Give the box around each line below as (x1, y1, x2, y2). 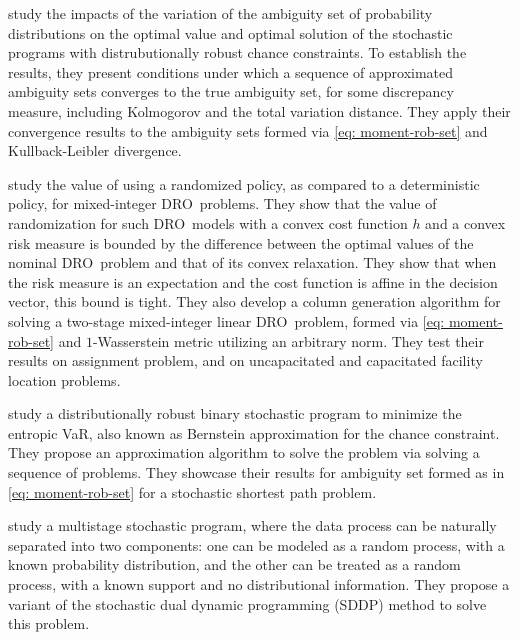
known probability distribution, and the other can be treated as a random (8, 554, 461, 575)
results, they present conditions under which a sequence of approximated (8, 61, 454, 82)
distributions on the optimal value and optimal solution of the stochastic (8, 22, 453, 43)
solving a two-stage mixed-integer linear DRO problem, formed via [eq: (8, 310, 445, 331)
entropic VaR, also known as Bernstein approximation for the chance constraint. (8, 422, 500, 443)
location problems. (8, 369, 121, 390)
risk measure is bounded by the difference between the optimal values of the (8, 232, 474, 253)
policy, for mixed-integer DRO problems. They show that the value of (8, 193, 437, 214)
